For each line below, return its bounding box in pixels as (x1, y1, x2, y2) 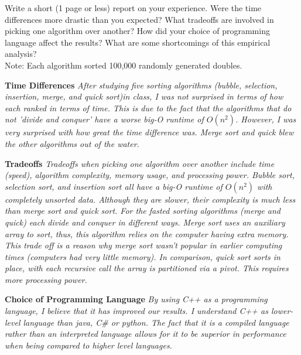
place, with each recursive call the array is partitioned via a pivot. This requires (5, 262, 289, 274)
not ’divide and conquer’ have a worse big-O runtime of (5, 113, 204, 125)
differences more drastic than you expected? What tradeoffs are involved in (5, 13, 274, 25)
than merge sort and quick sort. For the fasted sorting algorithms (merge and (5, 204, 281, 217)
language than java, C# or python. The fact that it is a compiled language (23, 316, 289, 328)
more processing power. (5, 273, 87, 285)
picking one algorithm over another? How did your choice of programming (5, 25, 270, 37)
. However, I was (235, 113, 296, 125)
